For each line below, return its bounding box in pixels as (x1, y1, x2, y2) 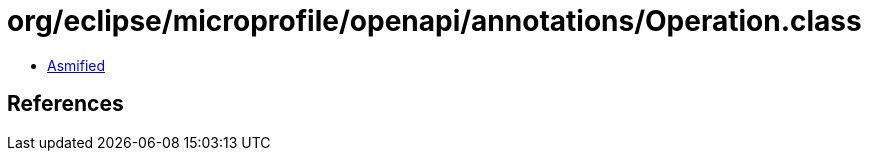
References (7, 91, 124, 117)
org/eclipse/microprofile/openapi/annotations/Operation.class (7, 4, 862, 38)
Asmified (47, 56, 106, 74)
